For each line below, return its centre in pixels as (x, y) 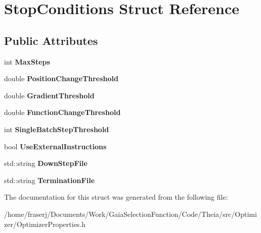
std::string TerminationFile (50, 180)
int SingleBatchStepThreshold (57, 129)
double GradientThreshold (49, 95)
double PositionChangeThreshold (61, 78)
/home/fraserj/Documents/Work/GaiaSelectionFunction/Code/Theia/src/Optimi (130, 214)
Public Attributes (51, 40)
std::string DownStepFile (46, 163)
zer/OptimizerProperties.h (45, 224)
